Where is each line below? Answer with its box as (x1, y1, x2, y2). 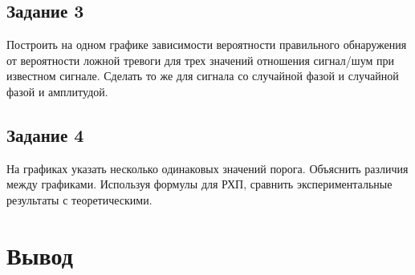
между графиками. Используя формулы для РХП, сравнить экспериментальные (6, 176, 393, 192)
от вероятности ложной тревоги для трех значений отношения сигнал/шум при (6, 51, 394, 68)
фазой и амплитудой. (6, 83, 108, 99)
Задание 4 (6, 122, 84, 147)
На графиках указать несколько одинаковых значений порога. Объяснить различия (6, 160, 409, 176)
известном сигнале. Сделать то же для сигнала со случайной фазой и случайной (6, 67, 399, 84)
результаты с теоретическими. (6, 191, 153, 208)
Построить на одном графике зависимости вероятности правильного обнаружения (6, 36, 407, 53)
